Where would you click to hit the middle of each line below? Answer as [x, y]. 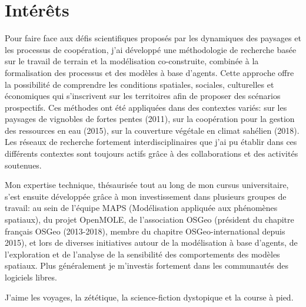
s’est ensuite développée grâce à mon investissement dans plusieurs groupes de [146, 196]
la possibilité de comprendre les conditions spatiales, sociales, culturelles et [139, 84]
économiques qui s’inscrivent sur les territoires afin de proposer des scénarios [143, 96]
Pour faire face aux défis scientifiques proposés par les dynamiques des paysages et [153, 38]
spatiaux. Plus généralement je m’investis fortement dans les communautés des [147, 265]
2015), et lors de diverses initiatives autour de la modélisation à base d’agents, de [151, 242]
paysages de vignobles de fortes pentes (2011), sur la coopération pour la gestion [150, 119]
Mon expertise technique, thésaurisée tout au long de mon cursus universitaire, [147, 185]
